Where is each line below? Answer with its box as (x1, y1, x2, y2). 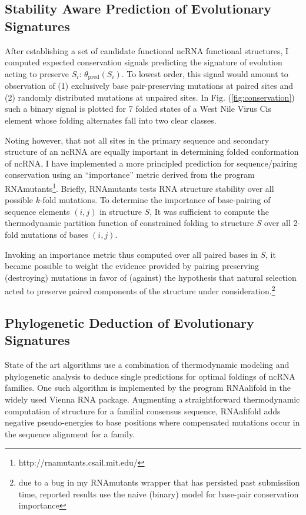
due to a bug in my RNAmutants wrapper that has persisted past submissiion (18, 476, 300, 488)
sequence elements (5, 205, 70, 217)
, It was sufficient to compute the (149, 205, 269, 217)
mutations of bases (21, 228, 88, 241)
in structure (99, 205, 142, 217)
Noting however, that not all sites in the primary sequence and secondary (5, 134, 270, 146)
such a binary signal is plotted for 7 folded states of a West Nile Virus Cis (5, 102, 271, 115)
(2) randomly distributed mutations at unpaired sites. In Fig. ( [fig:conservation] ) (5, 91, 295, 103)
